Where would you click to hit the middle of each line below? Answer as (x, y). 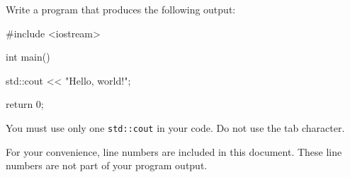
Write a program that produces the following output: (121, 9)
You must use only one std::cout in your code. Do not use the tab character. (175, 127)
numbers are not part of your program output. (107, 165)
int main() (28, 57)
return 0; (25, 104)
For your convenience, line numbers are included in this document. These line (174, 151)
